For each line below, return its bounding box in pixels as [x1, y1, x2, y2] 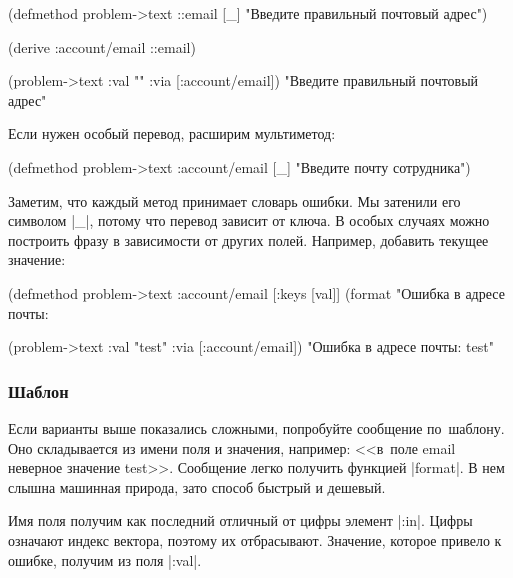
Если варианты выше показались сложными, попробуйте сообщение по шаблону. [8, 417, 505, 438]
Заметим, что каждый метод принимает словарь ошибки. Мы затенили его [8, 190, 461, 211]
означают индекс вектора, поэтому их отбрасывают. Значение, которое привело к [8, 529, 502, 550]
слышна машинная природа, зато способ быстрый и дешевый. [8, 476, 386, 497]
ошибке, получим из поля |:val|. [8, 549, 202, 570]
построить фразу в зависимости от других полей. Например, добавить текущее [8, 229, 489, 250]
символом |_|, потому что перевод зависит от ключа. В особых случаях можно [8, 210, 490, 231]
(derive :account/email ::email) [8, 36, 196, 57]
